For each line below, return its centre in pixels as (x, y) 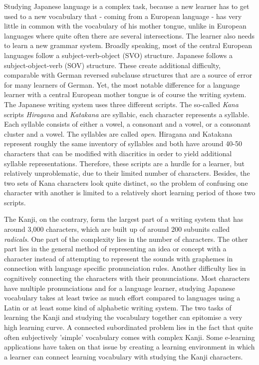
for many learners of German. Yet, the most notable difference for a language (122, 84)
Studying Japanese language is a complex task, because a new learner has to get (127, 6)
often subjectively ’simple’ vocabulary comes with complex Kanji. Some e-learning (129, 337)
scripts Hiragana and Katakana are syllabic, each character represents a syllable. (127, 114)
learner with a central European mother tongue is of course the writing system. (125, 94)
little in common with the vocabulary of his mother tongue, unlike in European (125, 26)
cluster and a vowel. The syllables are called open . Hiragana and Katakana (118, 133)
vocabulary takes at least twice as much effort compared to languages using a (122, 298)
